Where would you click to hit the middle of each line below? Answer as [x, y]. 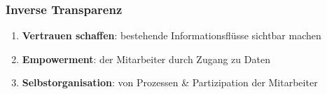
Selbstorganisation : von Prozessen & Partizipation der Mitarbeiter [170, 82]
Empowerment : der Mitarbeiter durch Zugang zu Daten [146, 59]
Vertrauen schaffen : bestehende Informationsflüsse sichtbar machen [172, 35]
